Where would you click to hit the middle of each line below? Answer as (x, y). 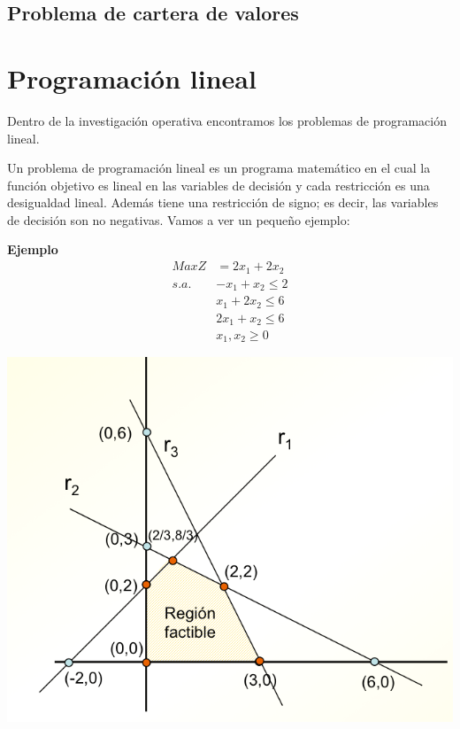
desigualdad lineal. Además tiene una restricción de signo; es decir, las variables (223, 202)
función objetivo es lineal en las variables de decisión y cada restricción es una (218, 185)
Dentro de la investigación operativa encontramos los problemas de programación (227, 120)
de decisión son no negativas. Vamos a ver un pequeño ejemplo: (179, 219)
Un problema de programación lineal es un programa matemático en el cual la (219, 168)
